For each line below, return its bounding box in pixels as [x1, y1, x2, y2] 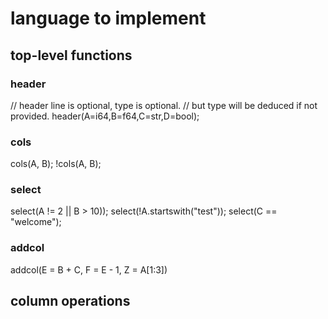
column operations [10, 293, 131, 310]
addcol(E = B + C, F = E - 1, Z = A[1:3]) [10, 263, 168, 276]
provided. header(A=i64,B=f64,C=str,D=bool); [10, 110, 200, 122]
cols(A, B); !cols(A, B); [10, 158, 102, 170]
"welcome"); [10, 216, 62, 228]
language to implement [10, 7, 207, 30]
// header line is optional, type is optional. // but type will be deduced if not [10, 99, 318, 111]
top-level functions [10, 47, 133, 64]
